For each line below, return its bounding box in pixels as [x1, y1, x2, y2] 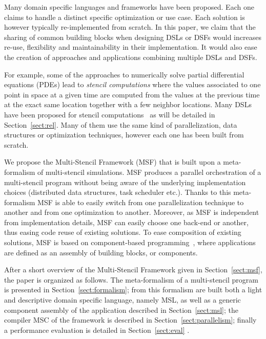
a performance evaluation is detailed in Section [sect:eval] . [4, 324, 190, 335]
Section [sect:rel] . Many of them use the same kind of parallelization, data [4, 119, 237, 130]
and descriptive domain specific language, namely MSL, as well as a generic [4, 294, 241, 305]
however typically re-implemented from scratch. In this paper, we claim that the [4, 22, 256, 32]
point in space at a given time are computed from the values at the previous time [4, 89, 260, 99]
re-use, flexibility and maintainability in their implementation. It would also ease [4, 42, 257, 52]
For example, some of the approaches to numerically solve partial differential [4, 69, 244, 79]
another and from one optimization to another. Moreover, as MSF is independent [4, 207, 259, 217]
